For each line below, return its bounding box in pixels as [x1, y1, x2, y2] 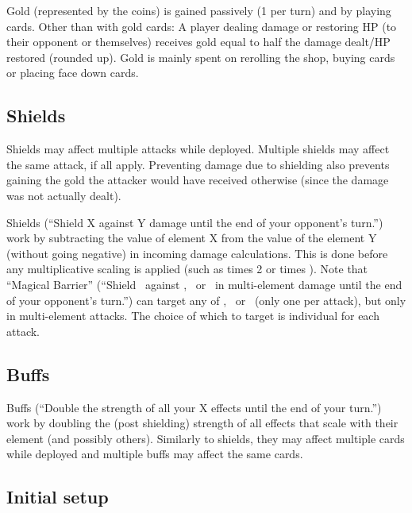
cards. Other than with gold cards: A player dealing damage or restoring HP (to [6, 17, 397, 34]
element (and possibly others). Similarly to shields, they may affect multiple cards [6, 430, 405, 446]
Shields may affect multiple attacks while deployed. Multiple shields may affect [6, 141, 390, 157]
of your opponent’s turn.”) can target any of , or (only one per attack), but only [6, 291, 406, 308]
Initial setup [6, 484, 109, 509]
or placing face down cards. [6, 64, 139, 81]
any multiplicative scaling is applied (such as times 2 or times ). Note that [6, 260, 368, 277]
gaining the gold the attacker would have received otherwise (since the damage [6, 172, 389, 188]
